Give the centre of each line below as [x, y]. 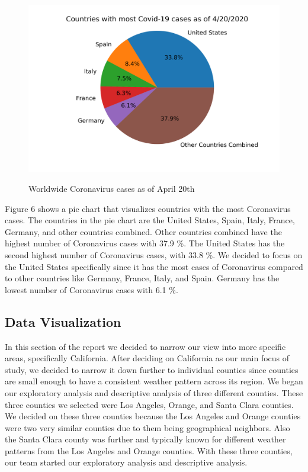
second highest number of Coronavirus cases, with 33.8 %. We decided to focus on [154, 254]
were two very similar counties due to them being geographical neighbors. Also [147, 427]
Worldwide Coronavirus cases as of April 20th [112, 188]
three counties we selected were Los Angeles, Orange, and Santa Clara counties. [149, 404]
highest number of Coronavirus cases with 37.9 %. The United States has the [145, 243]
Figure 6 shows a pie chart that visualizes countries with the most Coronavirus [148, 208]
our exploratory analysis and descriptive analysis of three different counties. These [154, 392]
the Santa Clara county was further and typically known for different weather [145, 439]
